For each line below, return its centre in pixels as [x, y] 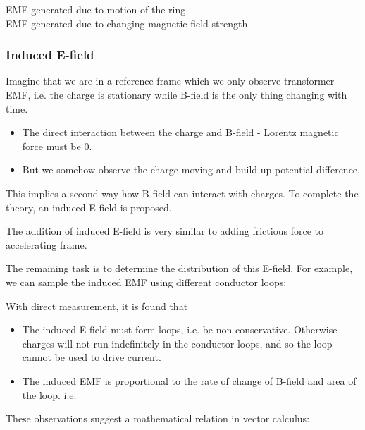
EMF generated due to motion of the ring [96, 9]
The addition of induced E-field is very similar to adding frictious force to [165, 231]
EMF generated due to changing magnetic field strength [127, 23]
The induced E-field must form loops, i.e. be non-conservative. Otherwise [180, 330]
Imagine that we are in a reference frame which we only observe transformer [170, 81]
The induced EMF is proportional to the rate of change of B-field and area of [189, 380]
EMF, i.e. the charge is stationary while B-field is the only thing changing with [177, 94]
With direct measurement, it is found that [97, 306]
